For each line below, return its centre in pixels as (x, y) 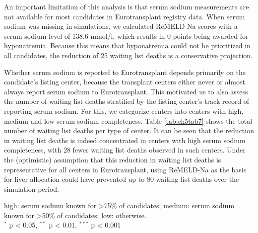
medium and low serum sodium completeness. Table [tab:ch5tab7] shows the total (128, 120)
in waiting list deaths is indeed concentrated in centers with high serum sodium (125, 140)
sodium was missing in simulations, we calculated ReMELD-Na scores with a (121, 26)
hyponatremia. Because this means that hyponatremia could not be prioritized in (127, 45)
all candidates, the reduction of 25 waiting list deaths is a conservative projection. (129, 55)
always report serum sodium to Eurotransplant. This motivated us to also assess (126, 91)
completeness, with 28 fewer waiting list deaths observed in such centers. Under (125, 150)
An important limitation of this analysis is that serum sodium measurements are (127, 6)
